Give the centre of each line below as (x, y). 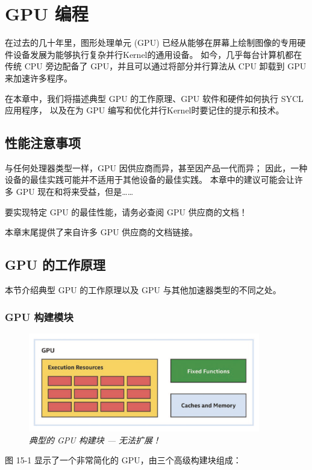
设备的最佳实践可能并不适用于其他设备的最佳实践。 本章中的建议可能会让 (150, 179)
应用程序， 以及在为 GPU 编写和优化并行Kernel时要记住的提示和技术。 (145, 110)
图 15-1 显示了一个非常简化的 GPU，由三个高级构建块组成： (123, 460)
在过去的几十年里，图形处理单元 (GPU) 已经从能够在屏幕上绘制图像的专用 (151, 43)
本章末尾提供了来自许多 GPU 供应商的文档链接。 (101, 232)
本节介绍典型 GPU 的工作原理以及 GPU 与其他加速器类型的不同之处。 (143, 290)
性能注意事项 (43, 143)
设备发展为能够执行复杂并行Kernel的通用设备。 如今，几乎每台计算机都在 (158, 54)
